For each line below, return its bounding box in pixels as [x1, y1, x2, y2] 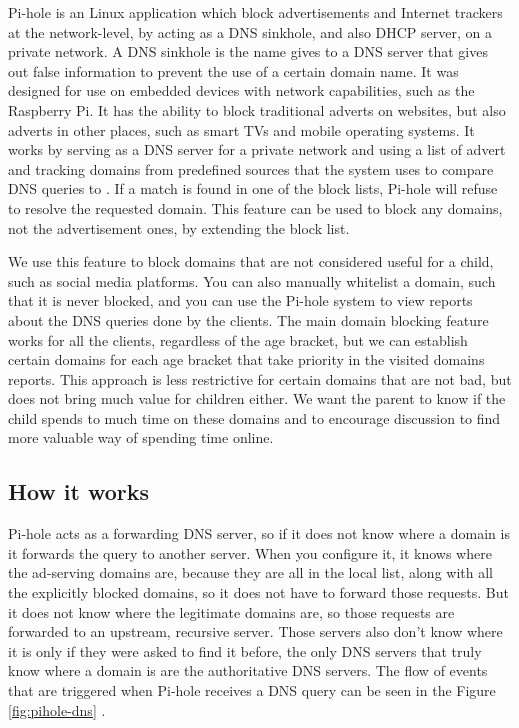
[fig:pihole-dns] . [8, 699, 106, 720]
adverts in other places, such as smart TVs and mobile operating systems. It [8, 119, 475, 140]
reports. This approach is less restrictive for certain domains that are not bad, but [8, 368, 512, 389]
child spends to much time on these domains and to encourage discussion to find [8, 407, 501, 428]
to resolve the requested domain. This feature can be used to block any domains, [8, 197, 503, 218]
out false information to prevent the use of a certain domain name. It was [8, 60, 459, 81]
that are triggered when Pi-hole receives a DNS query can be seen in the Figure [8, 680, 496, 701]
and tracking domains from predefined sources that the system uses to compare [8, 158, 494, 179]
